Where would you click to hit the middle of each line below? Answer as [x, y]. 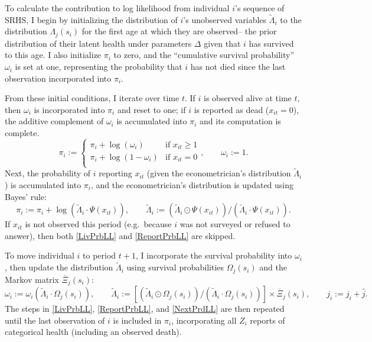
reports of [267, 320]
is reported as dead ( [231, 109]
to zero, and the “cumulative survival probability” [204, 55]
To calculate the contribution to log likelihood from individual [117, 8]
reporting [115, 173]
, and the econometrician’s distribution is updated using [192, 185]
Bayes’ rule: [26, 196]
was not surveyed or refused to [235, 224]
